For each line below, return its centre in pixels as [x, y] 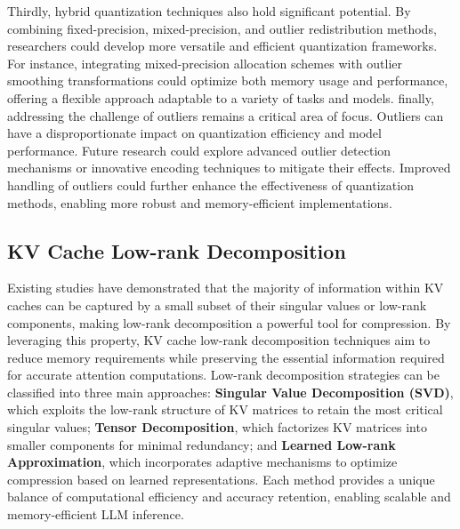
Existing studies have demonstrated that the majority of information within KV [226, 288]
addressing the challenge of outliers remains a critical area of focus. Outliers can [226, 115]
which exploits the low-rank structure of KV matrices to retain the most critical [225, 409]
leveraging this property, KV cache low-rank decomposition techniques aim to [219, 340]
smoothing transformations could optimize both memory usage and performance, [228, 80]
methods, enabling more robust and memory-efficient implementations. [200, 202]
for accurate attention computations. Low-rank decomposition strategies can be [223, 375]
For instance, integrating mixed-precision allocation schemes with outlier [205, 63]
